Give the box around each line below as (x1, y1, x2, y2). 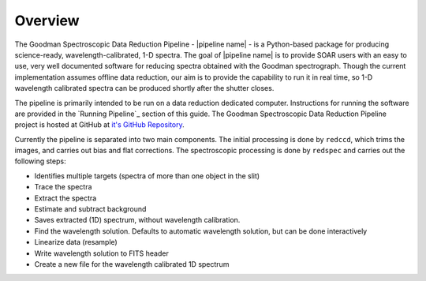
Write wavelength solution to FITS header (34, 249, 169, 258)
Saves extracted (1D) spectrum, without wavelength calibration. (34, 215, 241, 225)
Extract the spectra (34, 193, 97, 203)
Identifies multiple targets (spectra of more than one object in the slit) (34, 170, 260, 181)
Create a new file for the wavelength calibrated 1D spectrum (34, 259, 230, 268)
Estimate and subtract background (34, 204, 147, 214)
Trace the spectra (34, 182, 92, 192)
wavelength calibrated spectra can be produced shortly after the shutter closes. (14, 84, 275, 93)
